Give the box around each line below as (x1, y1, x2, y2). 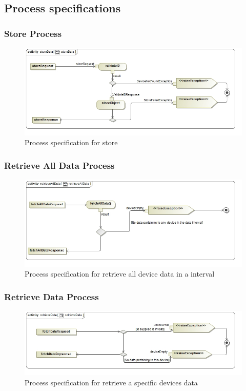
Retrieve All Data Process (4, 159, 115, 171)
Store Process (4, 27, 62, 40)
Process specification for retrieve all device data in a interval (25, 268, 215, 279)
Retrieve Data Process (4, 290, 99, 303)
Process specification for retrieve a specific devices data (25, 377, 198, 387)
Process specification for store (25, 137, 118, 148)
